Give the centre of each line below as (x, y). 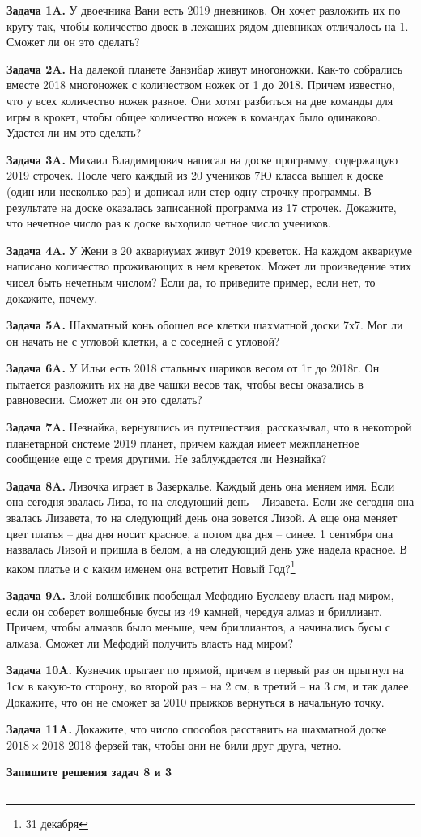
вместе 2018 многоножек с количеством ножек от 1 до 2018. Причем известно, (201, 85)
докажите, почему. (52, 297)
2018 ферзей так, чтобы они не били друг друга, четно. (205, 744)
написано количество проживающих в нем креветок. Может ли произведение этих (209, 266)
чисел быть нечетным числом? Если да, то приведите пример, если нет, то (191, 281)
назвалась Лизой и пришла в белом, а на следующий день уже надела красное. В (207, 549)
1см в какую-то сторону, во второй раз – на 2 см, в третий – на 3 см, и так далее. (209, 686)
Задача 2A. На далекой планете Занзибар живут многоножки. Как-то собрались (205, 68)
